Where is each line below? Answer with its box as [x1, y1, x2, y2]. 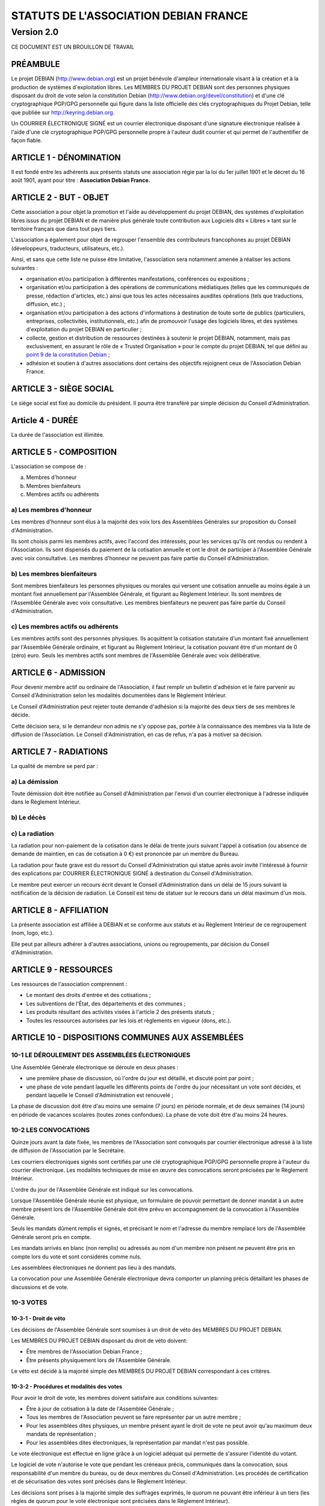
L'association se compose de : [11, 463, 87, 470]
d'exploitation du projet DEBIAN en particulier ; [26, 326, 142, 333]
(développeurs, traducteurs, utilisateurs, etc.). [11, 245, 125, 252]
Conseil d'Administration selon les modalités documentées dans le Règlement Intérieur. [11, 692, 227, 699]
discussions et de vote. [11, 1283, 69, 1290]
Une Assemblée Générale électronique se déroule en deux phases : [11, 1063, 179, 1070]
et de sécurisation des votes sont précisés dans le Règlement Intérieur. [11, 1478, 187, 1485]
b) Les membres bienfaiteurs [11, 569, 97, 578]
